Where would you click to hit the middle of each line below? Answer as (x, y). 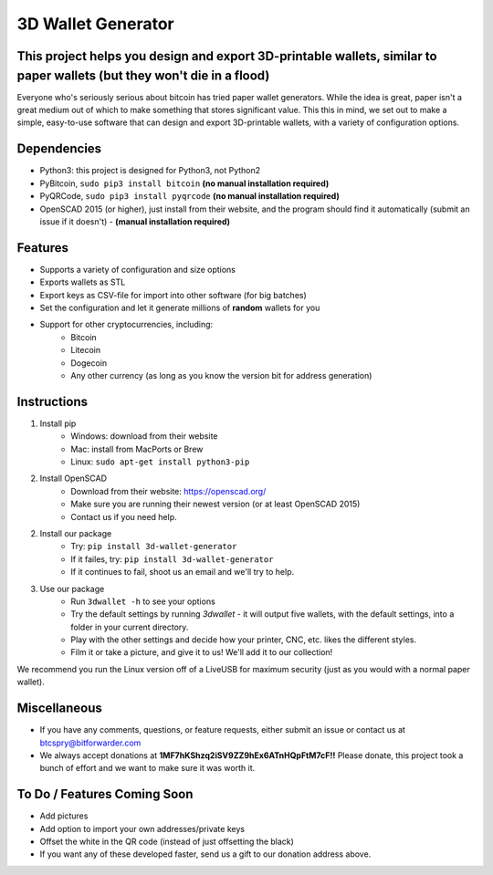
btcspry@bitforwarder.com (90, 743)
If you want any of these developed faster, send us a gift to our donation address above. (205, 854)
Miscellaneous (59, 708)
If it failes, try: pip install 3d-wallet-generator (172, 559)
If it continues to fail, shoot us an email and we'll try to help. (183, 572)
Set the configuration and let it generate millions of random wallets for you (180, 307)
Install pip (58, 423)
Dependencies (59, 149)
